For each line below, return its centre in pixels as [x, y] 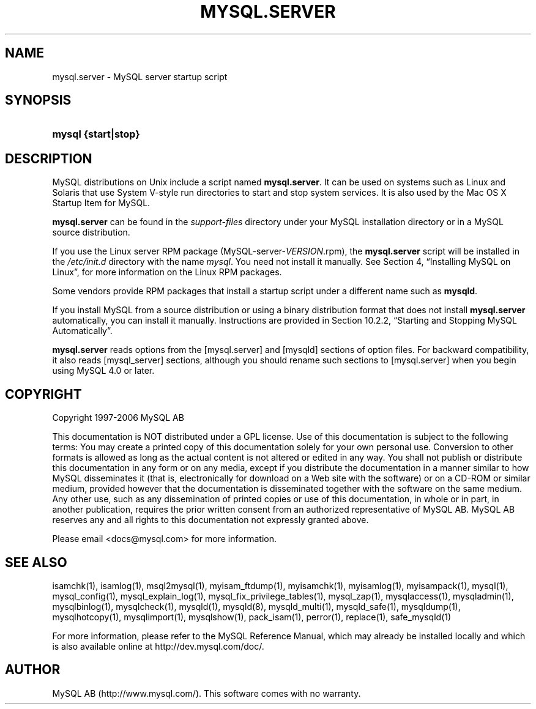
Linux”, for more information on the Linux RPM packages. [167, 272]
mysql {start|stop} [96, 134]
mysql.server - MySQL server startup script [140, 76]
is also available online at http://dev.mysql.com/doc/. [158, 646]
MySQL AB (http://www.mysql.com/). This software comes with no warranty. [207, 693]
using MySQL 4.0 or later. [103, 371]
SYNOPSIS [38, 100]
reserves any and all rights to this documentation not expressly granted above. [210, 520]
